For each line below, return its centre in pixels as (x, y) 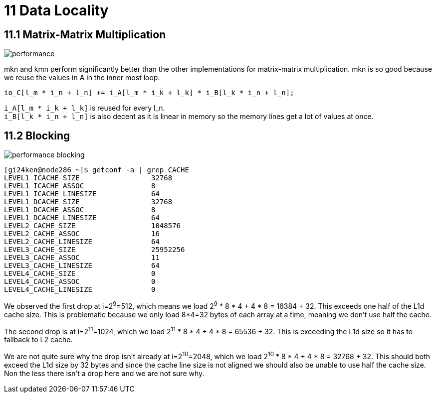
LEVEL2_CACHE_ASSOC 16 (82, 234)
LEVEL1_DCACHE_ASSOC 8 (80, 210)
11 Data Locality (56, 10)
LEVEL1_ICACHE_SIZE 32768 (88, 178)
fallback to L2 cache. (38, 340)
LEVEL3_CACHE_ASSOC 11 (82, 258)
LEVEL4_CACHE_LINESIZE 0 (80, 290)
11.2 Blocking (37, 135)
